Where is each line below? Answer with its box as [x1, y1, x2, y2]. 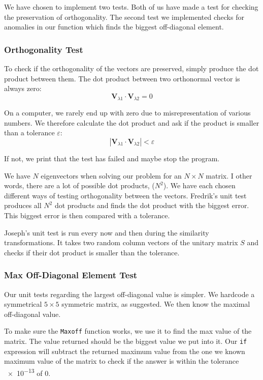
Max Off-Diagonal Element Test [4, 269, 138, 281]
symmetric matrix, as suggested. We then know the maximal [61, 299, 250, 309]
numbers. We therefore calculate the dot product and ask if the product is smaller [4, 117, 259, 128]
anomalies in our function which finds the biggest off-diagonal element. [4, 21, 224, 32]
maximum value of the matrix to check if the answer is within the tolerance [4, 356, 239, 366]
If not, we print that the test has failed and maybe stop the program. [4, 153, 220, 164]
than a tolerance [4, 127, 55, 138]
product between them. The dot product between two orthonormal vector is [4, 73, 240, 83]
